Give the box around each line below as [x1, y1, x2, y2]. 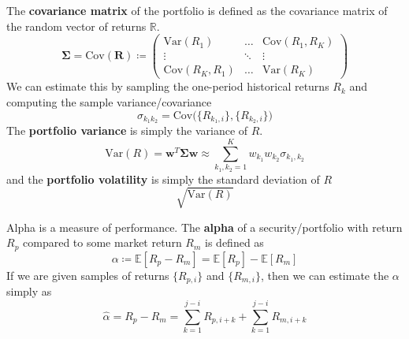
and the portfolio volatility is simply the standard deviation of [6, 170, 320, 187]
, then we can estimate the [260, 266, 389, 283]
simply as [6, 283, 52, 300]
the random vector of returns [6, 17, 147, 34]
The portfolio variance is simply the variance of [6, 122, 248, 139]
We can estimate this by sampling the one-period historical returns [6, 78, 329, 95]
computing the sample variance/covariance [6, 93, 212, 110]
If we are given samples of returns [6, 266, 169, 283]
